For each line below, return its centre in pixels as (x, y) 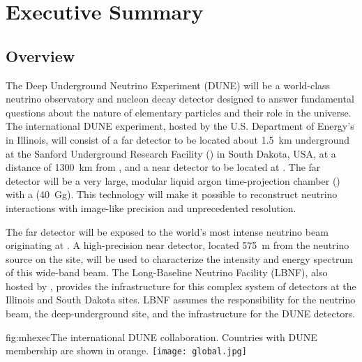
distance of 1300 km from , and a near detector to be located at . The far (163, 167)
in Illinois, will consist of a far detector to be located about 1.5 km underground (178, 139)
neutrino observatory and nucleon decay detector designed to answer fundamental (180, 99)
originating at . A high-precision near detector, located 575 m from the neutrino (178, 245)
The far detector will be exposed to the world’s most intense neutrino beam (167, 231)
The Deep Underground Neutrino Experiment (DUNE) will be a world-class (168, 85)
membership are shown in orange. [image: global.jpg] (126, 350)
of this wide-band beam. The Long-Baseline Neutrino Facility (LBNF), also (167, 272)
